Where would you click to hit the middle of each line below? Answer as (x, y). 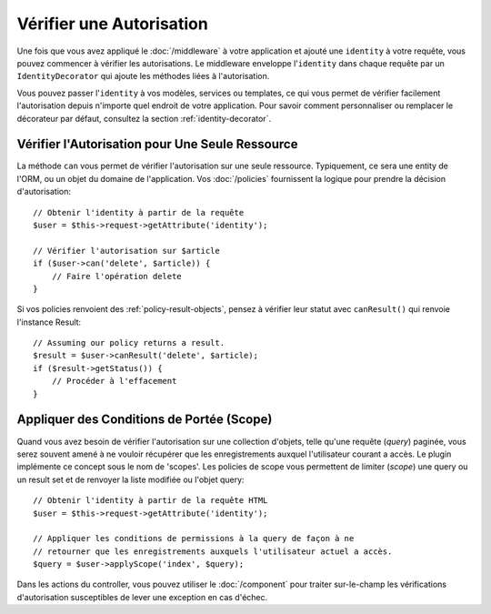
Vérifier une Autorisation (112, 24)
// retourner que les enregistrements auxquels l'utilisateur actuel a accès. (213, 551)
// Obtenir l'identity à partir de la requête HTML (150, 501)
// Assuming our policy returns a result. (129, 343)
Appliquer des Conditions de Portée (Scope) (145, 420)
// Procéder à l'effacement (114, 381)
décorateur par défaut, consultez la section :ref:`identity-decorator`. (144, 118)
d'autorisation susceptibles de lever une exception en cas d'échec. (142, 597)
